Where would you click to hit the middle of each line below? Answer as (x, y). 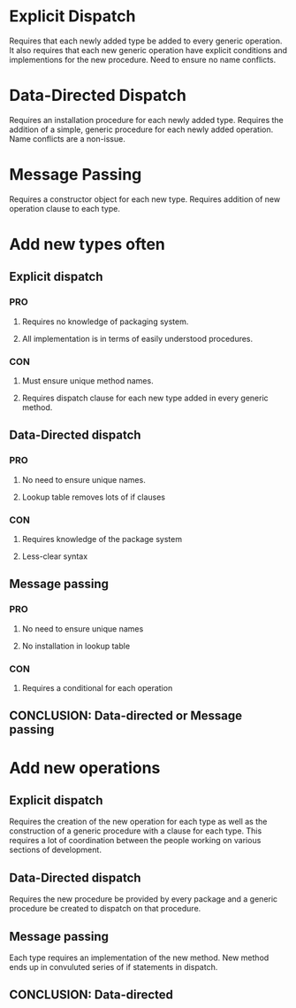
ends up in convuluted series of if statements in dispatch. (114, 966)
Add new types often (87, 244)
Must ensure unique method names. (87, 380)
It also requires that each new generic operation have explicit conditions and (148, 50)
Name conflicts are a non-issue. (67, 138)
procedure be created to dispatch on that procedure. (105, 909)
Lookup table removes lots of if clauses (94, 497)
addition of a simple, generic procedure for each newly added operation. (141, 129)
